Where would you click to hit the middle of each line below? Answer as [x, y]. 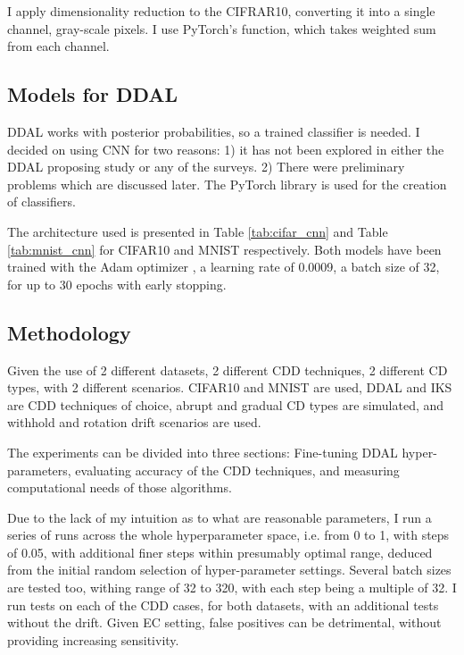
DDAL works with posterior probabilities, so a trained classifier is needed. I [214, 131]
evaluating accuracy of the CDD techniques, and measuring [237, 470]
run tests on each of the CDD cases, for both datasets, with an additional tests [223, 605]
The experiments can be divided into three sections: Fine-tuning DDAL [203, 452]
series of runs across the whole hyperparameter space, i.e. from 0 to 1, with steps [228, 535]
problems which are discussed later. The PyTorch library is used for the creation [227, 184]
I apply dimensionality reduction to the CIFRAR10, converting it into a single [221, 11]
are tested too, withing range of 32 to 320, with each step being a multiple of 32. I [232, 588]
